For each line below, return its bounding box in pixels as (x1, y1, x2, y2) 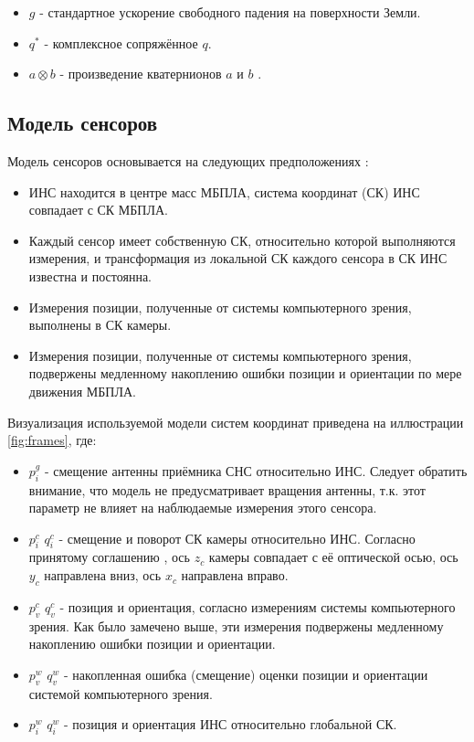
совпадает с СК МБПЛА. (28, 200, 168, 219)
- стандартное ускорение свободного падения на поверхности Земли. (39, 3, 421, 21)
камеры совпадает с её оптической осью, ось (208, 547, 458, 567)
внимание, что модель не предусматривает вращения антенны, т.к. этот (28, 480, 426, 499)
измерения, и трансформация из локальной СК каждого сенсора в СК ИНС (28, 249, 448, 268)
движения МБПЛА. (28, 381, 136, 400)
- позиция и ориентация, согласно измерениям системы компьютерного (59, 597, 456, 616)
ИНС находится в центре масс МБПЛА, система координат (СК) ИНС (28, 182, 420, 201)
